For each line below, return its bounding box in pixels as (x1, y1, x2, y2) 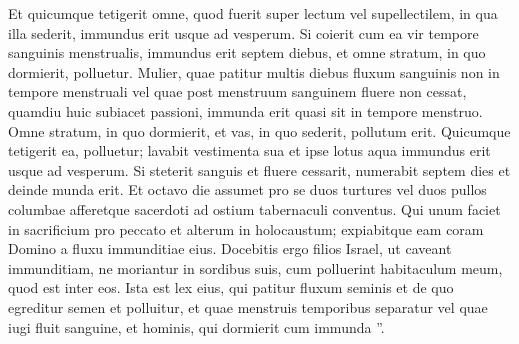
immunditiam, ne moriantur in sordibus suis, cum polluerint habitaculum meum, (8, 257, 503, 278)
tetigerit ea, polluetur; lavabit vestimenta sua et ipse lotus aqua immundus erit (8, 140, 491, 161)
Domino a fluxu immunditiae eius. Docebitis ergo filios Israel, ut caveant (8, 238, 452, 259)
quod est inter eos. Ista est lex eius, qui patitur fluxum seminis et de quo (8, 277, 454, 298)
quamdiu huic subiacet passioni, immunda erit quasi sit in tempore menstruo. (8, 100, 483, 121)
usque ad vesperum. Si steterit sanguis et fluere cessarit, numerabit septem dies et (8, 159, 511, 180)
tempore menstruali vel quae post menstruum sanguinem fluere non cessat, (8, 81, 467, 102)
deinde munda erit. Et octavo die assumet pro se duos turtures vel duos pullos (8, 179, 487, 200)
